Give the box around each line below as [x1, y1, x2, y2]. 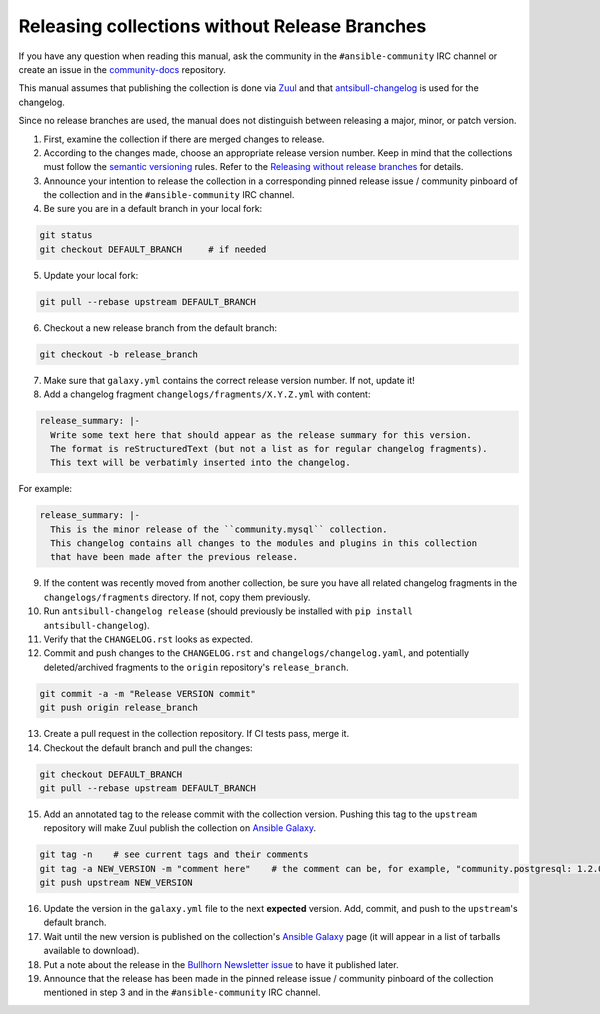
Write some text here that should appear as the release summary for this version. [50, 429, 472, 440]
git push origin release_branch [39, 702, 199, 714]
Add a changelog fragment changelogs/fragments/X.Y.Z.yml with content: [43, 388, 371, 400]
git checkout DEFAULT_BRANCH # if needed [39, 243, 267, 255]
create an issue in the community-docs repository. [18, 63, 227, 75]
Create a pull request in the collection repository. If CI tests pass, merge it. [43, 728, 350, 740]
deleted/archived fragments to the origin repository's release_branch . [43, 661, 349, 673]
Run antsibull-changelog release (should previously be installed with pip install [43, 605, 414, 617]
